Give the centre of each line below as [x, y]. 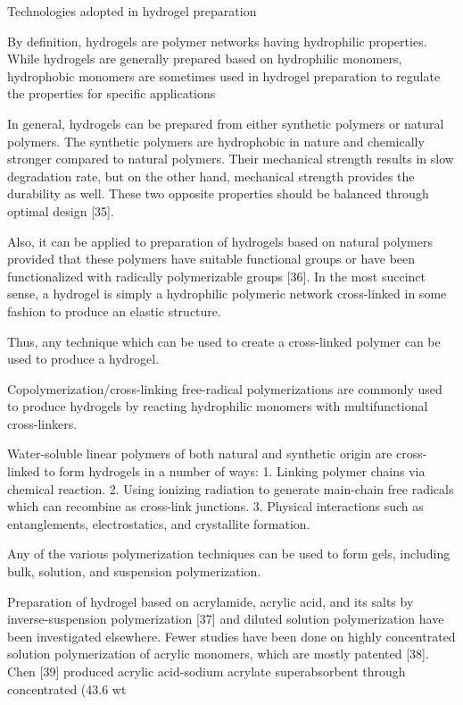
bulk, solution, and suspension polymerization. [134, 571]
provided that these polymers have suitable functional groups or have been [211, 259]
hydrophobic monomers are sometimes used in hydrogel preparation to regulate [224, 76]
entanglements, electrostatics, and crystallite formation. [159, 523]
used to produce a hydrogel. [83, 359]
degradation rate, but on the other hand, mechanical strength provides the [211, 176]
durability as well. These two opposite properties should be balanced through [218, 193]
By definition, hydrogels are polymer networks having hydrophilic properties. [217, 41]
